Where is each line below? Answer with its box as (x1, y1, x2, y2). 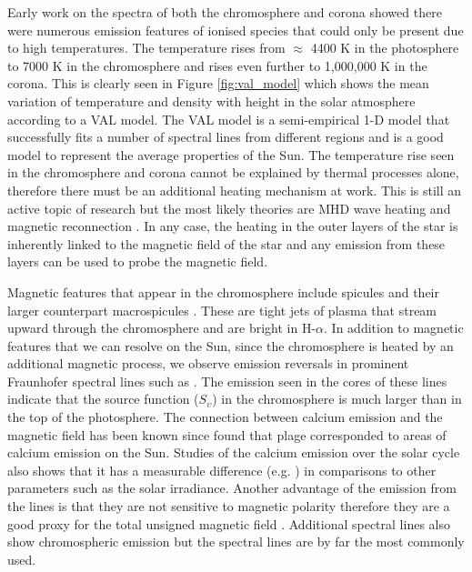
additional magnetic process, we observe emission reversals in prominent (7, 354, 409, 373)
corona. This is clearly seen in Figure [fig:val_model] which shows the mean (7, 74, 429, 93)
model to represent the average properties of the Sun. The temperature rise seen (7, 145, 455, 164)
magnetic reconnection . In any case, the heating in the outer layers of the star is (7, 216, 458, 236)
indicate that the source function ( (7, 389, 199, 408)
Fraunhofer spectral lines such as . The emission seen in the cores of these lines (7, 371, 447, 390)
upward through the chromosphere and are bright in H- (7, 318, 316, 337)
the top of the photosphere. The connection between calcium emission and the (7, 407, 443, 426)
